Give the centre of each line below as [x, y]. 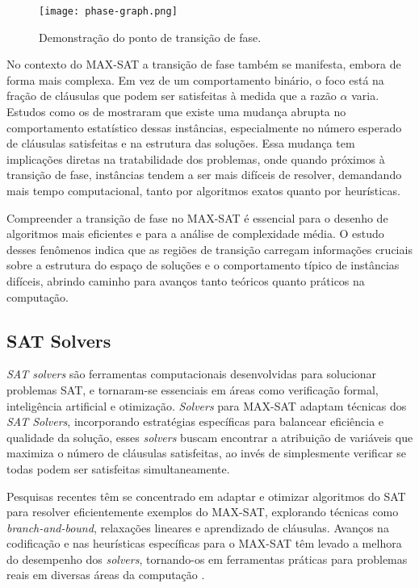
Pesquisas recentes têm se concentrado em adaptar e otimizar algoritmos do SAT [206, 496]
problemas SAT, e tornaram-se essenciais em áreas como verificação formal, [193, 389]
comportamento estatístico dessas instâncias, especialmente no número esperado [204, 127]
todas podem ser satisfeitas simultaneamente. [118, 468]
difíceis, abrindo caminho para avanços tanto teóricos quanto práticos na [186, 280]
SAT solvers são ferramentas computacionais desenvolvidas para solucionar [192, 374]
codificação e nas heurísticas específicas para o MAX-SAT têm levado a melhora [204, 543]
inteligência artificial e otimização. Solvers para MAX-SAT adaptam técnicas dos [207, 405]
